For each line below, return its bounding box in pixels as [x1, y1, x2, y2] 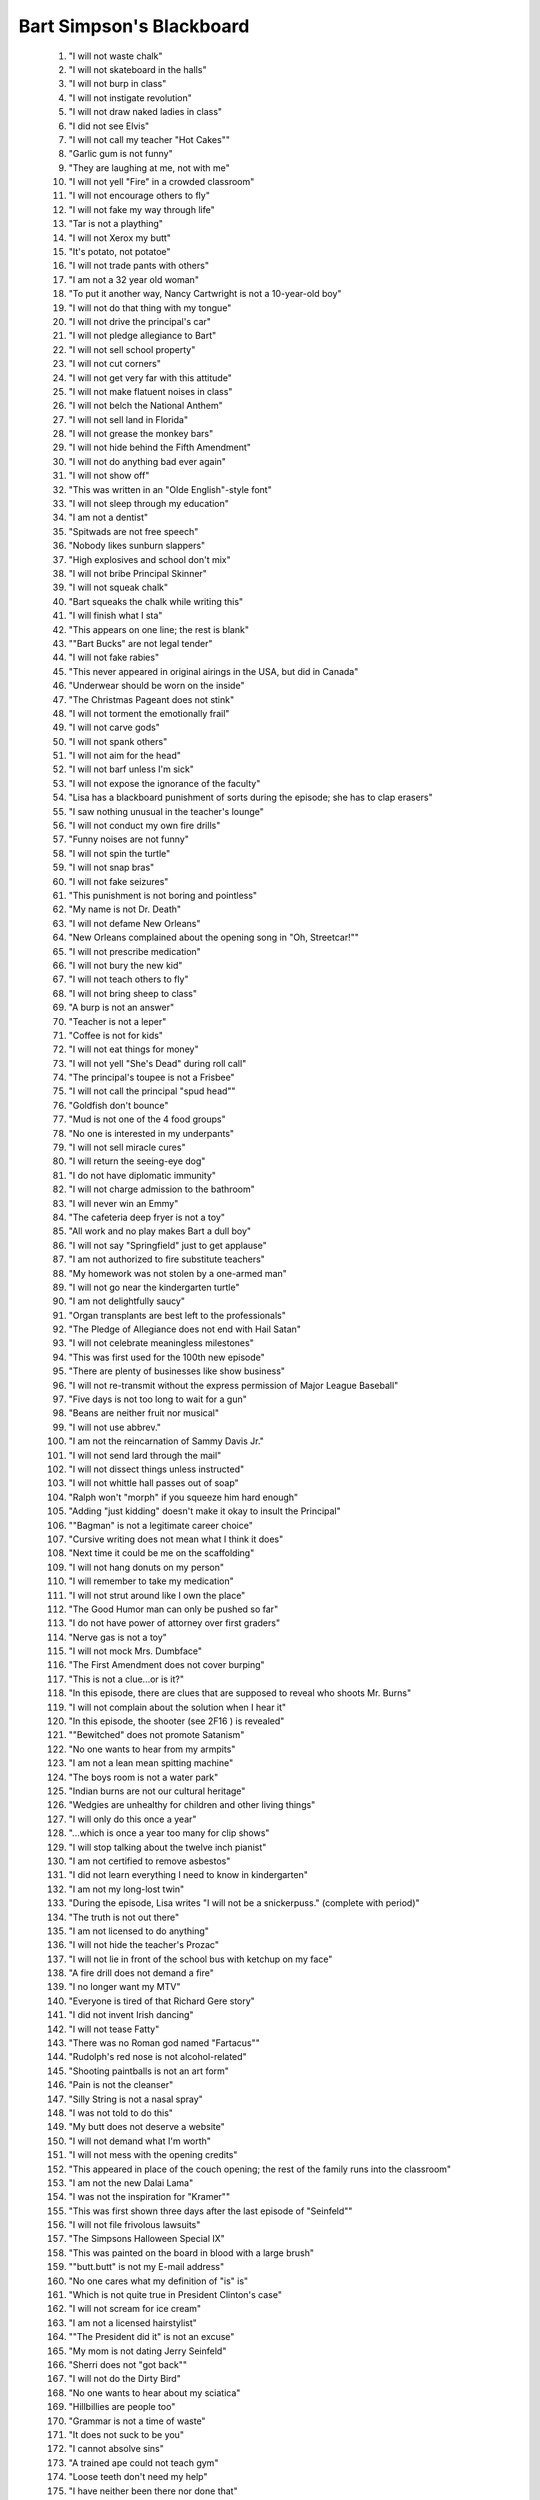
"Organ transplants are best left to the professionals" [68, 1309, 287, 1321]
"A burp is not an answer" [68, 1001, 175, 1014]
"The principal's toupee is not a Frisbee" [68, 1071, 235, 1084]
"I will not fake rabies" [68, 651, 160, 664]
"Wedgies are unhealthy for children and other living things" [68, 1799, 316, 1811]
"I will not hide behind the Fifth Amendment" [68, 441, 252, 454]
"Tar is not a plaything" [68, 218, 164, 230]
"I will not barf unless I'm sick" [68, 763, 195, 775]
